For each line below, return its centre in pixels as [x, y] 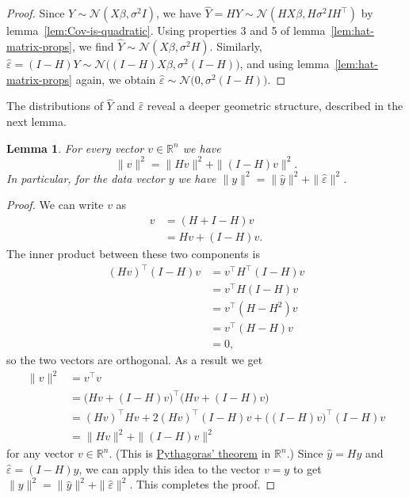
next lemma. [36, 122]
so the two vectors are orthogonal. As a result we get [135, 360]
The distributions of [55, 106]
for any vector [40, 453]
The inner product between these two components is [133, 253]
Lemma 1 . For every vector [75, 148]
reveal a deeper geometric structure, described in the [275, 106]
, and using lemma [285, 64]
